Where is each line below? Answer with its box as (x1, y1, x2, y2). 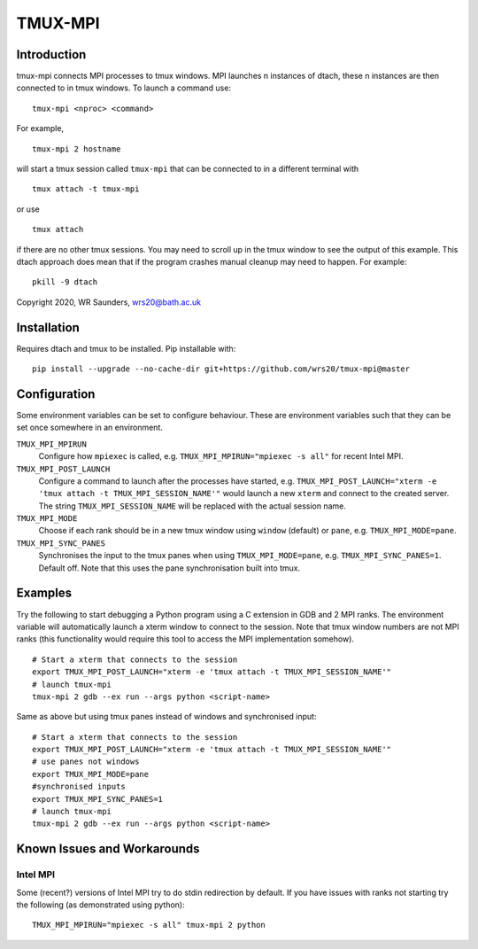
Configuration (16, 386, 96, 401)
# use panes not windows (32, 757, 140, 766)
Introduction (16, 47, 87, 62)
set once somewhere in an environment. (16, 422, 163, 433)
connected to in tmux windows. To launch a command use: (16, 82, 232, 93)
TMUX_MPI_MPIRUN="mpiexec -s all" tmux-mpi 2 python (32, 920, 266, 930)
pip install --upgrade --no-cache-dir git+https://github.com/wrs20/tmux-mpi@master (32, 364, 411, 374)
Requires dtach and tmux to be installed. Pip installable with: (16, 343, 236, 354)
